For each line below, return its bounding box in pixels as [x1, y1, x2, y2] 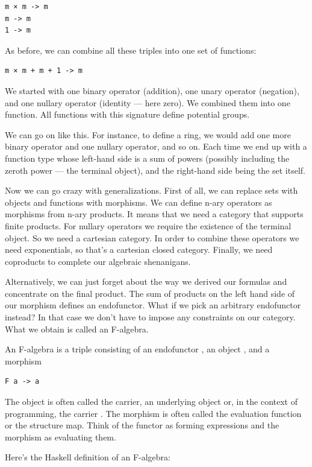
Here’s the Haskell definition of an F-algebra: [5, 451, 170, 463]
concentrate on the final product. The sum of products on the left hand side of [5, 287, 295, 299]
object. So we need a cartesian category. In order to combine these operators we [5, 231, 299, 244]
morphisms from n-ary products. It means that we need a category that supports [5, 208, 304, 220]
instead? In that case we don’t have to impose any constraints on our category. [5, 311, 296, 323]
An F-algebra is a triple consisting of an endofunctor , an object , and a [5, 343, 270, 355]
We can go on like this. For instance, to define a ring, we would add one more [5, 128, 291, 141]
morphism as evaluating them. [5, 430, 116, 443]
